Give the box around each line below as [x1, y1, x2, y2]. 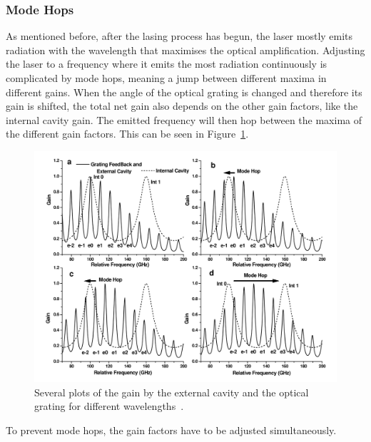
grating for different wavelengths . [34, 399, 184, 413]
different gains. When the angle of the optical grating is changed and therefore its [6, 84, 362, 99]
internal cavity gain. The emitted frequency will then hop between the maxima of [6, 112, 362, 127]
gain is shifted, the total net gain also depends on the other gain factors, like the [6, 98, 358, 113]
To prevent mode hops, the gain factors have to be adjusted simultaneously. [6, 422, 337, 437]
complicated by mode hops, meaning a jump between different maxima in [6, 71, 327, 85]
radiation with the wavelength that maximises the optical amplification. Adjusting [6, 42, 365, 57]
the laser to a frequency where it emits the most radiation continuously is [6, 56, 327, 71]
